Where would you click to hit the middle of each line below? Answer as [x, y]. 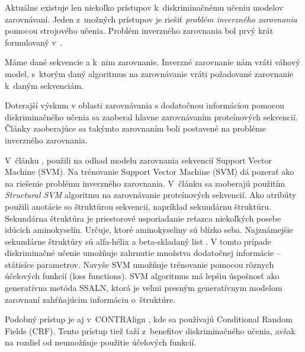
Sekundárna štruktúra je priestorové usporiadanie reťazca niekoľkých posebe [143, 218]
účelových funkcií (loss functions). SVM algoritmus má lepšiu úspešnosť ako [142, 276]
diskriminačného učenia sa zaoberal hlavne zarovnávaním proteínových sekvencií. [151, 116]
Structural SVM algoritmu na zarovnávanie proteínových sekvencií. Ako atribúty [151, 195]
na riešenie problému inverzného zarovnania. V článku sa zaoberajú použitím [145, 183]
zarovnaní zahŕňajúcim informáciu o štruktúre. [90, 299]
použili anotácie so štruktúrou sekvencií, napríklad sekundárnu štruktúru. [138, 206]
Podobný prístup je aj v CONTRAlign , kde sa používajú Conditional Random [149, 319]
